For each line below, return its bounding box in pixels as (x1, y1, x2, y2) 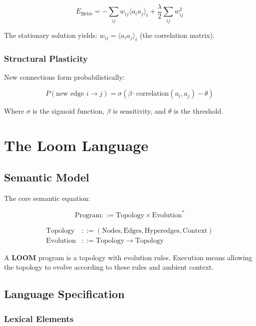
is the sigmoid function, (32, 106, 105, 116)
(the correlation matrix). (140, 29, 215, 40)
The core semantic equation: (4, 192, 90, 203)
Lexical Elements (4, 312, 74, 325)
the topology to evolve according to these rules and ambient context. (4, 262, 214, 272)
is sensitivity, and (113, 106, 166, 116)
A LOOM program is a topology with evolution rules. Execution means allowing (4, 252, 253, 262)
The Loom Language (4, 135, 149, 156)
